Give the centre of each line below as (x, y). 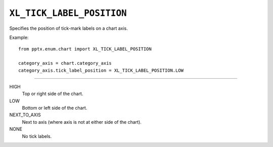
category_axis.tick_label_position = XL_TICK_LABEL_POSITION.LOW (101, 70)
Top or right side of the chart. (53, 94)
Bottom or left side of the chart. (55, 108)
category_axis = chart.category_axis (65, 63)
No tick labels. (37, 136)
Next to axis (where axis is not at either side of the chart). (82, 122)
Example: (19, 37)
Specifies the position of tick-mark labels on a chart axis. (69, 28)
